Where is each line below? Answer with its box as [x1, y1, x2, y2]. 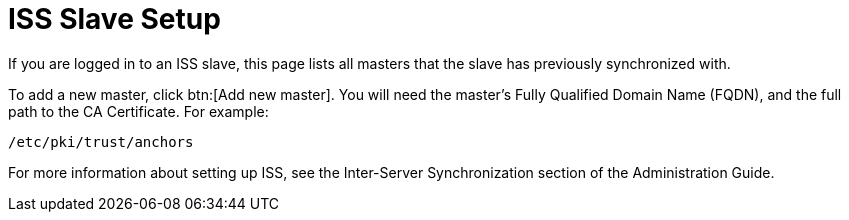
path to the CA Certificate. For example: [8, 102, 269, 120]
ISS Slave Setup [8, 2, 221, 36]
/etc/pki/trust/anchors [8, 133, 194, 150]
